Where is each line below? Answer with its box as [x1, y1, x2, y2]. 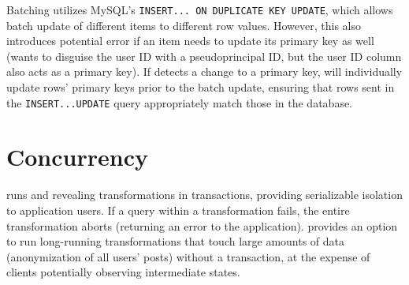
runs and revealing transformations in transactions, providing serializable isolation [6, 186, 403, 203]
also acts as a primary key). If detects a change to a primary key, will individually [6, 63, 403, 80]
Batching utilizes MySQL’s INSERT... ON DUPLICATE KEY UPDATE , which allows [6, 2, 393, 17]
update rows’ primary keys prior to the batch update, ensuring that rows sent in [6, 79, 395, 96]
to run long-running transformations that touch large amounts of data [6, 233, 345, 249]
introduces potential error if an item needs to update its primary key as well [6, 32, 374, 49]
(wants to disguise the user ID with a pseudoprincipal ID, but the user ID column [6, 47, 402, 64]
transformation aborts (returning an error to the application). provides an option [6, 217, 398, 234]
